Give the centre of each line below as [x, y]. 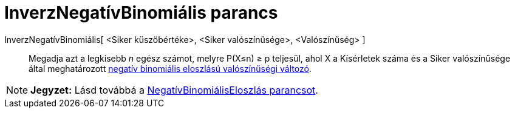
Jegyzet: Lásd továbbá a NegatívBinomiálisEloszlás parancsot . [174, 90]
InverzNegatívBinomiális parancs [141, 13]
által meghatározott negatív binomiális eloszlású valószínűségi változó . [170, 68]
